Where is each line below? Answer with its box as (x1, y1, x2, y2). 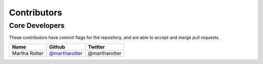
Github (49, 43, 65, 50)
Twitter (88, 43, 105, 50)
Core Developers (9, 21, 65, 30)
